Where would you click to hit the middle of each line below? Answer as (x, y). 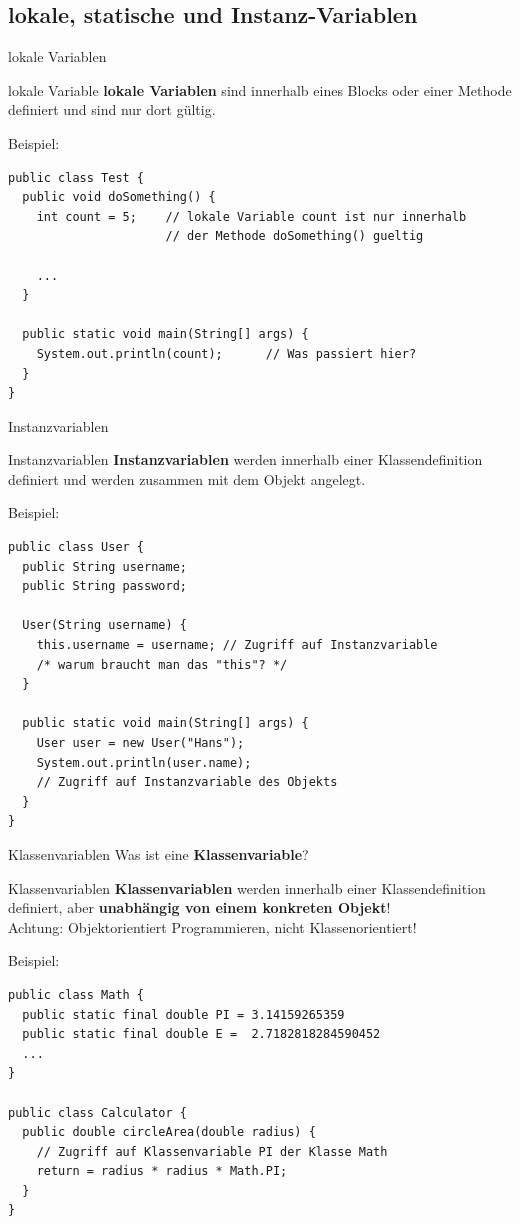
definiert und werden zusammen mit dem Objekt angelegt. (187, 478)
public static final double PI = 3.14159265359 (183, 1014)
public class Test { (76, 177)
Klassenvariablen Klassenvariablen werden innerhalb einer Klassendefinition (247, 887)
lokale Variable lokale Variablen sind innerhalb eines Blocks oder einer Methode (260, 89)
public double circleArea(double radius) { (169, 1132)
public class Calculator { (97, 1112)
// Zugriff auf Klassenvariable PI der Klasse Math (212, 1151)
